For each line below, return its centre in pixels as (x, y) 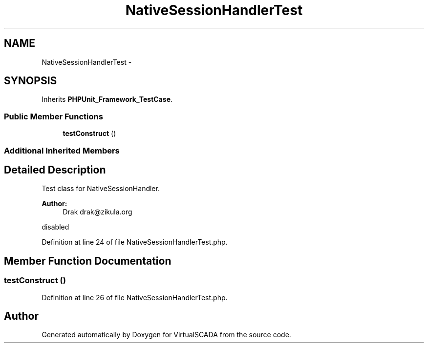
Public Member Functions (53, 116)
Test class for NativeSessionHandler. (101, 189)
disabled (55, 227)
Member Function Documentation (88, 261)
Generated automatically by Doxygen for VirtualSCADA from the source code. (166, 335)
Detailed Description (55, 170)
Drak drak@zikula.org (97, 212)
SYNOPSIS (31, 81)
